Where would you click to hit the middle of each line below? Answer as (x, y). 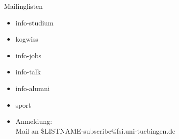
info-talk (28, 72)
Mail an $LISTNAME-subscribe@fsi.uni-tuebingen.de (95, 130)
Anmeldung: (34, 121)
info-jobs (28, 55)
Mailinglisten (24, 6)
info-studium (35, 22)
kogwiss (27, 39)
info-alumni (33, 88)
